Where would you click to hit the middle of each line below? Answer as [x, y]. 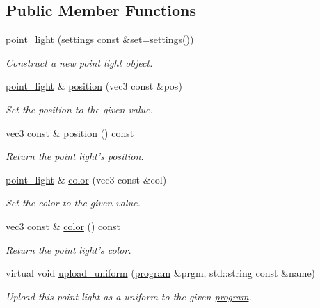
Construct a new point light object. [79, 62]
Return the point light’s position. [75, 156]
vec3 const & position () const [70, 132]
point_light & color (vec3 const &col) [86, 179]
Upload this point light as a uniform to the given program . [129, 296]
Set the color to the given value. [73, 203]
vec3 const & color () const [63, 226]
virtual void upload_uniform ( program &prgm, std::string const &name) [161, 273]
